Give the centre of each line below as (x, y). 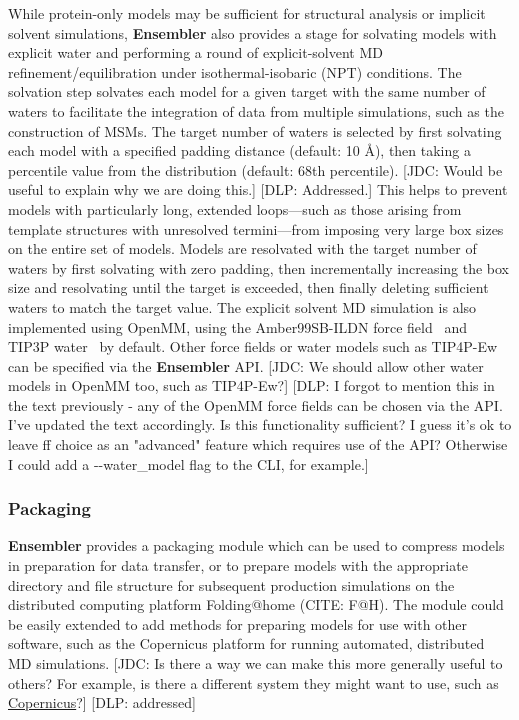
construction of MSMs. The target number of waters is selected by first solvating (255, 130)
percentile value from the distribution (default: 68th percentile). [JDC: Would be (255, 169)
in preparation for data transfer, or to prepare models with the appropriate (238, 565)
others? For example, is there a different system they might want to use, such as (253, 682)
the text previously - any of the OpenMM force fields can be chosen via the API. (255, 404)
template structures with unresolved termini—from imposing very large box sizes (256, 228)
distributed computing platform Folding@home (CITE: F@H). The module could (256, 604)
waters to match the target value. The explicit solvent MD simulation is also (242, 306)
